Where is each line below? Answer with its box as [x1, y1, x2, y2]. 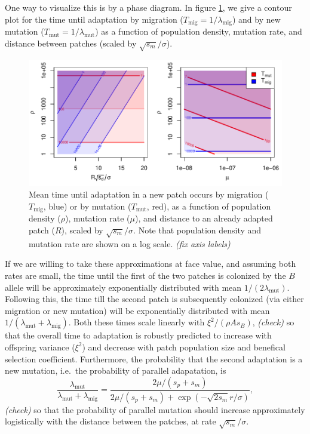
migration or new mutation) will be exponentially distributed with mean [5, 304, 270, 316]
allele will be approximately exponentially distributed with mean [5, 281, 242, 293]
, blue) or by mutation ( [43, 199, 131, 212]
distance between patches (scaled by [5, 36, 137, 49]
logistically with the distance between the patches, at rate [5, 415, 216, 427]
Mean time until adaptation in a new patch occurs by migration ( [29, 188, 269, 201]
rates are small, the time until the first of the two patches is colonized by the [5, 269, 286, 281]
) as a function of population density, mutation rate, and [95, 25, 302, 38]
